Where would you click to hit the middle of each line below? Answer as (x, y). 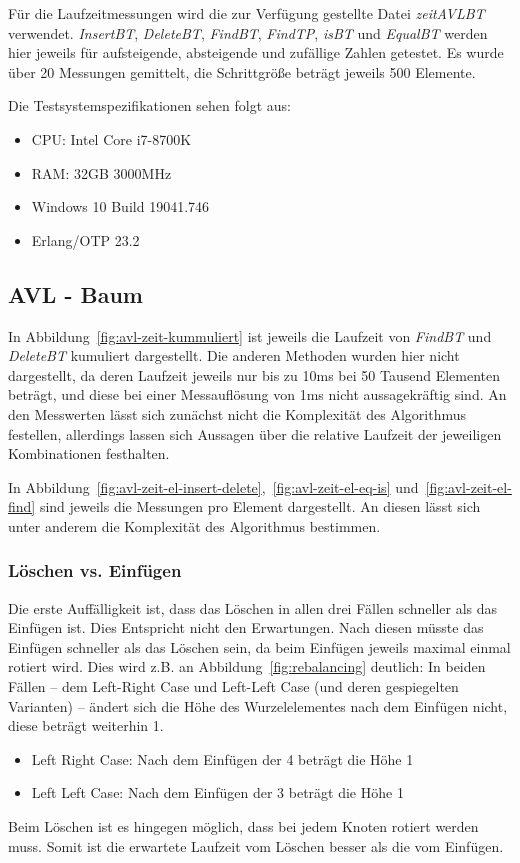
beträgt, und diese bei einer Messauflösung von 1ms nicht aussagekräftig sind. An (257, 394)
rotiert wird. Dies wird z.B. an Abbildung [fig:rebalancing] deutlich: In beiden (247, 666)
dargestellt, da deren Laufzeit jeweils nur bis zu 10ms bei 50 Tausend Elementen (254, 374)
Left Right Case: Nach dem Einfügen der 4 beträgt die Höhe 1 (222, 758)
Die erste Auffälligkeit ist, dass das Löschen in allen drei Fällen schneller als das (253, 607)
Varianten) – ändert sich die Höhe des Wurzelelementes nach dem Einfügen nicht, (258, 705)
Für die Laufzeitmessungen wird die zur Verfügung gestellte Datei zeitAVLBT (246, 13)
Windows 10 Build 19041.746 (120, 206)
